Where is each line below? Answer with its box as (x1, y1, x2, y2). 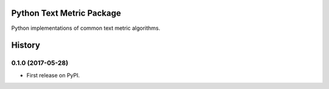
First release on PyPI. (26, 71, 80, 79)
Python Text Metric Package (11, 8, 121, 18)
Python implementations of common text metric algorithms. (11, 24, 161, 32)
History (11, 40, 41, 51)
